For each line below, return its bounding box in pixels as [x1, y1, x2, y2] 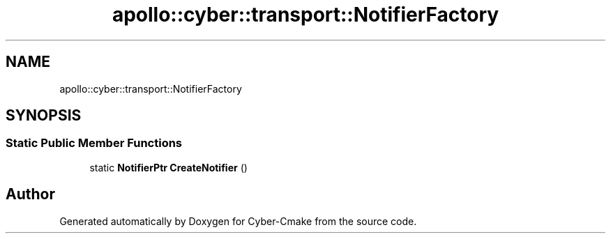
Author [6, 185, 55, 203]
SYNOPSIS [6, 107, 82, 125]
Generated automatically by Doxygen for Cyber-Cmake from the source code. [59, 215, 417, 227]
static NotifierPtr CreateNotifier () [89, 161, 248, 174]
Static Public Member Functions [6, 136, 183, 151]
